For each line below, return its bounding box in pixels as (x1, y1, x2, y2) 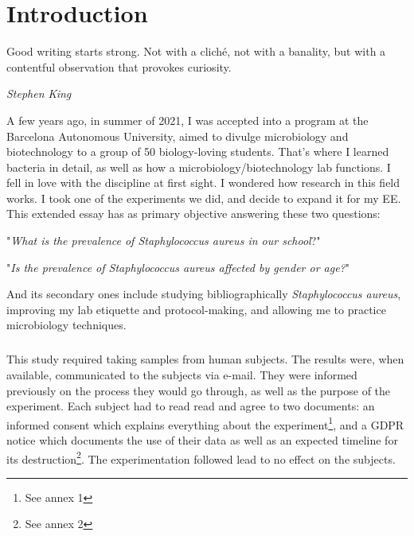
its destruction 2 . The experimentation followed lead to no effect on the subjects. (6, 448, 396, 467)
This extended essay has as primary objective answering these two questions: (6, 205, 381, 222)
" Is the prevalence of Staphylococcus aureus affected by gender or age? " (6, 258, 350, 275)
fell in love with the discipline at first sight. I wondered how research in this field (6, 174, 400, 191)
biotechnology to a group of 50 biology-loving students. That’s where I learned (6, 143, 389, 160)
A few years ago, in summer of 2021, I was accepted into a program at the (6, 111, 369, 128)
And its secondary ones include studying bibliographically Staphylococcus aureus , (6, 285, 401, 302)
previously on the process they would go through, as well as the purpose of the (6, 382, 391, 398)
